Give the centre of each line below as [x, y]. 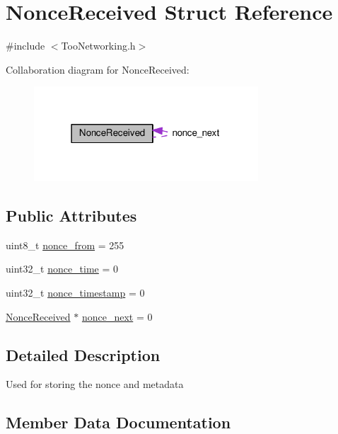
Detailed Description [83, 354]
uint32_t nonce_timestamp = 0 [75, 292]
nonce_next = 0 [117, 316]
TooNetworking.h [98, 46]
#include [25, 46]
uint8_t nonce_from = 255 [65, 245]
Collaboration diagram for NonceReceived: [98, 69]
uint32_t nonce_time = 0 [62, 269]
